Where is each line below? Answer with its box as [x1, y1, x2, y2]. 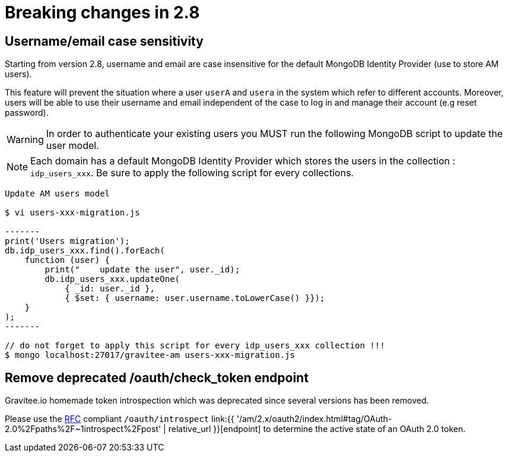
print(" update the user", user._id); [45, 265, 240, 275]
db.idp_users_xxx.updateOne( [45, 274, 180, 284]
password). [5, 107, 49, 118]
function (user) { [24, 255, 110, 265]
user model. [46, 139, 99, 152]
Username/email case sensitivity [5, 33, 204, 49]
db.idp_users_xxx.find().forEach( [5, 246, 165, 256]
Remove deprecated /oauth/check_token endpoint [5, 370, 309, 385]
